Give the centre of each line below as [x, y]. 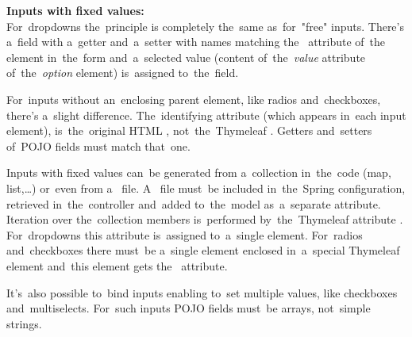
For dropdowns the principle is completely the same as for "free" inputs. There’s [205, 26]
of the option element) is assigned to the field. [123, 73]
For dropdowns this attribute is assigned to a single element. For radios [185, 234]
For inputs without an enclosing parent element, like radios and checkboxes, [194, 99]
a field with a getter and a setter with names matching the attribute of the [196, 42]
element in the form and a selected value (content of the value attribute [186, 57]
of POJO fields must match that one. [98, 146]
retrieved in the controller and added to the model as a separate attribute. [194, 203]
